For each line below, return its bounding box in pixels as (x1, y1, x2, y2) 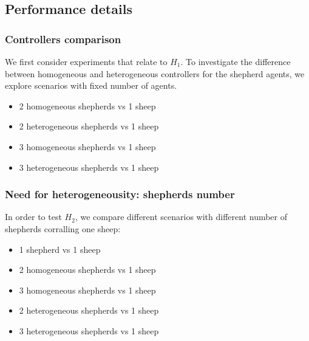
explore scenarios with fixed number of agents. (5, 79, 177, 92)
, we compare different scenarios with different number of (75, 210, 288, 223)
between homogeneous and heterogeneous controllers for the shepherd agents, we (5, 67, 305, 80)
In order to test (5, 210, 62, 223)
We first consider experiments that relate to (5, 55, 168, 67)
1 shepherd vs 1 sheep (19, 243, 101, 255)
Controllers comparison (5, 31, 121, 46)
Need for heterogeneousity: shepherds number (5, 187, 235, 202)
